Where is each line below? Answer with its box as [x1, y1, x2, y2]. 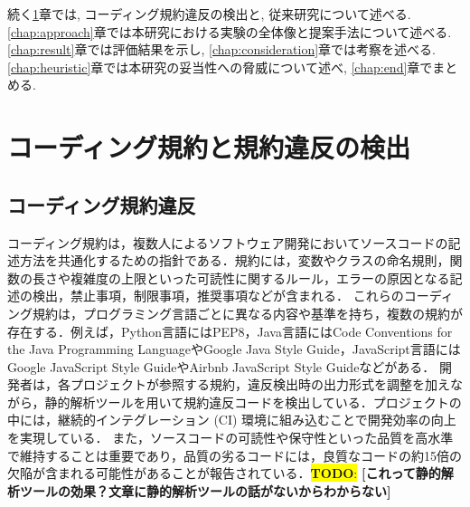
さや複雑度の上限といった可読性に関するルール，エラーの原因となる [44, 268, 450, 287]
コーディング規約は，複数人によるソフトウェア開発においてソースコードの [7, 233, 448, 252]
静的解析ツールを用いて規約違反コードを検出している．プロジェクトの [44, 392, 462, 411]
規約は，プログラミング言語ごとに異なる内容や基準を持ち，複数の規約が [32, 303, 463, 322]
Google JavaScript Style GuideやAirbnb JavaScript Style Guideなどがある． [7, 357, 436, 376]
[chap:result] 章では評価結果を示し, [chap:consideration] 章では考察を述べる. [7, 40, 436, 59]
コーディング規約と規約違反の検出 [7, 129, 411, 166]
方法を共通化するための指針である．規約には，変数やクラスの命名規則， [19, 251, 450, 270]
